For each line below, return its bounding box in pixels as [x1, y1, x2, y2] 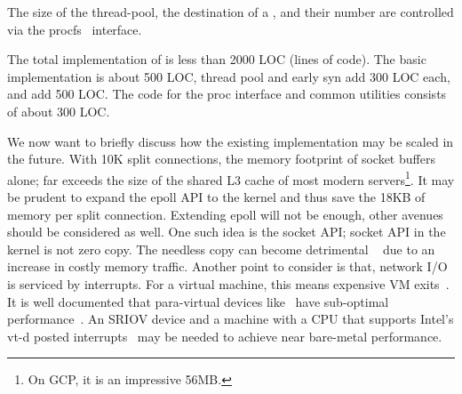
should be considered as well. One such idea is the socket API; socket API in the [7, 222, 446, 241]
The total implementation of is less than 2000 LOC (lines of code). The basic [7, 50, 426, 68]
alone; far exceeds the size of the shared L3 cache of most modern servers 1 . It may [7, 167, 455, 189]
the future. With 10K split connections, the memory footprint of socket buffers [7, 149, 435, 168]
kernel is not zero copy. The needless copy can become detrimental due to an [7, 239, 435, 258]
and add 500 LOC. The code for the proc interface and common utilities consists [7, 84, 447, 103]
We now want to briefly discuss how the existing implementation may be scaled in [7, 132, 454, 150]
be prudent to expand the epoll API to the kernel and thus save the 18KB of [7, 188, 426, 205]
